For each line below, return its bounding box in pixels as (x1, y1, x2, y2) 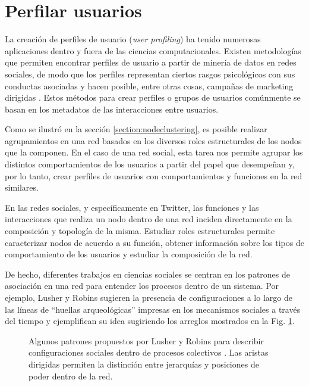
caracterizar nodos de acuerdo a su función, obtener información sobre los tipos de (5, 236, 304, 248)
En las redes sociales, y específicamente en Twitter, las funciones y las (5, 201, 259, 213)
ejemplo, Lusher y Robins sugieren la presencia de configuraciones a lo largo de (5, 291, 292, 303)
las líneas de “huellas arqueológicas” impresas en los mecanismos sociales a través (5, 303, 301, 315)
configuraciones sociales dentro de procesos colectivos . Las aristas (29, 346, 269, 359)
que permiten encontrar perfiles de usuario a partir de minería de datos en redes (5, 56, 297, 69)
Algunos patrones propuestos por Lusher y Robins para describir (29, 334, 264, 347)
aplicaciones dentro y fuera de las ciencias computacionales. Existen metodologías (5, 44, 301, 57)
